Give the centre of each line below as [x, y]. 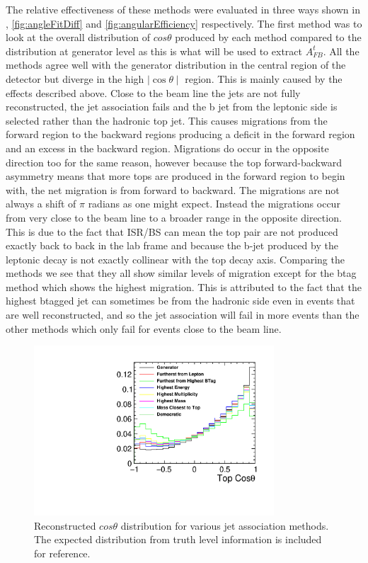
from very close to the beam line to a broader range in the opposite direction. [174, 217]
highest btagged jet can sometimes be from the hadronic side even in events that [180, 301]
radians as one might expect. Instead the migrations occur [214, 204]
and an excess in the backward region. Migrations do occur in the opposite [167, 148]
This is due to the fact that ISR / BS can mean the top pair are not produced [172, 231]
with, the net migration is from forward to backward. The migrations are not [173, 189]
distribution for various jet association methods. [225, 525]
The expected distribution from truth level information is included [178, 539]
